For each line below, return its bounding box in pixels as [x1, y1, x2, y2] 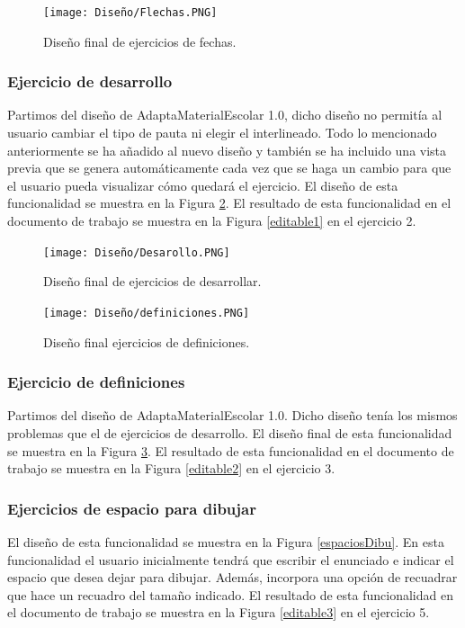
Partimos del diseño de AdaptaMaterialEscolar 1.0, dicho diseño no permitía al [7, 105, 443, 124]
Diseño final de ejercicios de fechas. [43, 31, 237, 50]
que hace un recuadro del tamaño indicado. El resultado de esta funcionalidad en [7, 585, 453, 604]
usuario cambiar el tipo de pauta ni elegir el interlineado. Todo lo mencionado [7, 123, 437, 142]
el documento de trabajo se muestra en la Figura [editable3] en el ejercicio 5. [7, 603, 430, 622]
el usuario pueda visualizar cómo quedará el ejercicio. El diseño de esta [7, 175, 398, 194]
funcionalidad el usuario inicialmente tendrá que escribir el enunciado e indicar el [7, 550, 454, 569]
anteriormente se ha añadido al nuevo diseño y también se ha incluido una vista [7, 140, 447, 159]
